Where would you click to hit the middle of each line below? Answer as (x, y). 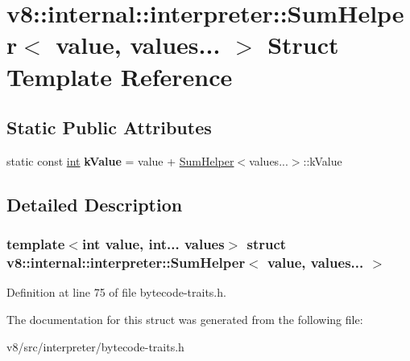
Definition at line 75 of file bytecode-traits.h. (116, 292)
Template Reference (120, 76)
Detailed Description (95, 204)
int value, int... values (153, 244)
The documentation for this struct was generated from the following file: (185, 320)
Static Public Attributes (109, 127)
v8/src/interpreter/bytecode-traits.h (95, 346)
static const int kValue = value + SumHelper (120, 160)
